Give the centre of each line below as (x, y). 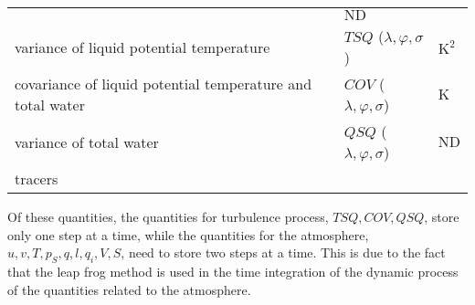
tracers (37, 179)
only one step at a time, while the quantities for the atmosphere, (188, 234)
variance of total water (87, 142)
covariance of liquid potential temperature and (164, 84)
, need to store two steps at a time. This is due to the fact (283, 252)
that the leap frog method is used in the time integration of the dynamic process (233, 271)
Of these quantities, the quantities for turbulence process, (168, 216)
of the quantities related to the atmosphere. (129, 289)
